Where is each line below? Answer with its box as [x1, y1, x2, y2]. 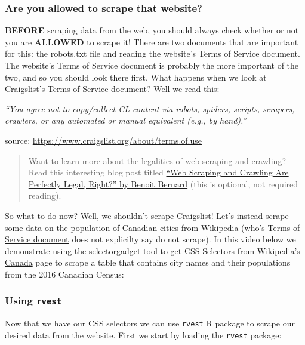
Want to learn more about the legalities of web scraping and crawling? [28, 154, 286, 167]
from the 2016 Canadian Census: [5, 267, 124, 280]
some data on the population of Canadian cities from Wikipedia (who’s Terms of [5, 221, 300, 233]
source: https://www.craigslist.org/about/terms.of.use [5, 134, 202, 146]
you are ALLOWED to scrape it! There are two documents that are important [5, 35, 298, 48]
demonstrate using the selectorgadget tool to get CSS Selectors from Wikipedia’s [5, 244, 300, 257]
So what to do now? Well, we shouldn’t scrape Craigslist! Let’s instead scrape [5, 209, 289, 221]
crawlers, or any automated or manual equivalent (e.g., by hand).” [5, 114, 247, 127]
